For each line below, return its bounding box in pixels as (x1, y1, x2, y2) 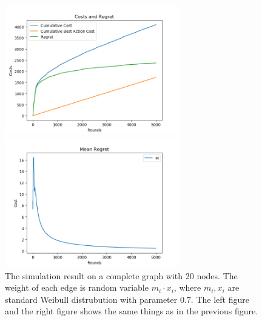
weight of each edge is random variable (5, 281, 149, 294)
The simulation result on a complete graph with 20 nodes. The (5, 269, 238, 282)
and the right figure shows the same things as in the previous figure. (5, 305, 258, 317)
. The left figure (190, 293, 249, 305)
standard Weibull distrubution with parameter (5, 293, 178, 305)
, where (173, 281, 201, 294)
